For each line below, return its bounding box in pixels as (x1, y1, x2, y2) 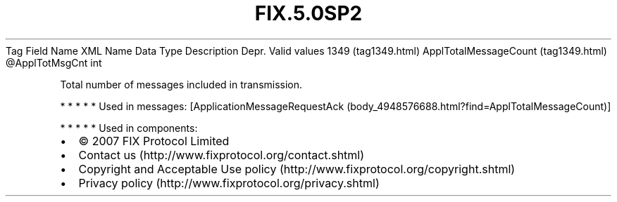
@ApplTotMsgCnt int (6, 56, 102, 69)
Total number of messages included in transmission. (60, 78, 303, 90)
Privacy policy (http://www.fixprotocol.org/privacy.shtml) (78, 175, 380, 190)
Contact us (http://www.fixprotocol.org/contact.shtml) (78, 147, 365, 162)
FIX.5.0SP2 (254, 1, 363, 25)
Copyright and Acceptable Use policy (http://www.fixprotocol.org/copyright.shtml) (78, 161, 516, 176)
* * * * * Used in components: (60, 121, 198, 134)
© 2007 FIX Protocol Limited (78, 133, 230, 148)
